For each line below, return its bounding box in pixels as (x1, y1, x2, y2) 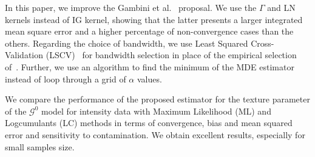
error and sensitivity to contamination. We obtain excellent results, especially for (5, 128, 305, 141)
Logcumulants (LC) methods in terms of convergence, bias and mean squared (5, 116, 293, 129)
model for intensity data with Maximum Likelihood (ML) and (41, 104, 271, 117)
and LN (267, 1, 296, 13)
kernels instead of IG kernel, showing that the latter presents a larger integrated (5, 13, 303, 25)
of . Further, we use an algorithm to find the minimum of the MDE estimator (5, 60, 294, 73)
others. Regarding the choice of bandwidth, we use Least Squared (5, 36, 248, 49)
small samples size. (5, 140, 75, 153)
